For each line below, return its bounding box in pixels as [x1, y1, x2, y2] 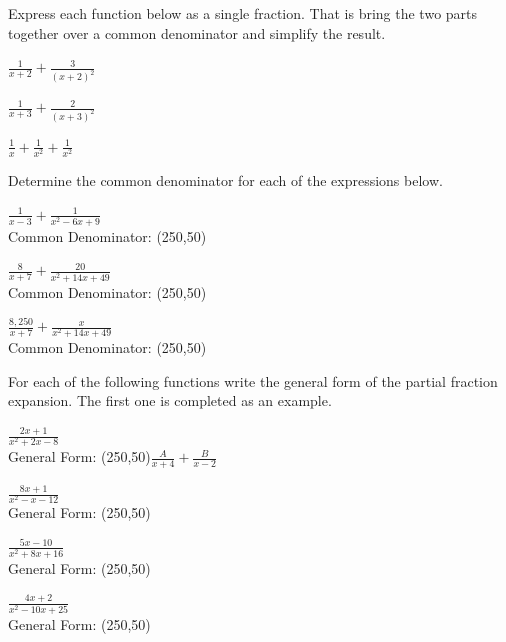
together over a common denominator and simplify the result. [8, 22, 386, 43]
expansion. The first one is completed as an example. [8, 390, 332, 411]
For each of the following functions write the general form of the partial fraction [8, 370, 498, 391]
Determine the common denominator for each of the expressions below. [8, 170, 443, 191]
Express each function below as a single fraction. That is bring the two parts [8, 3, 478, 23]
